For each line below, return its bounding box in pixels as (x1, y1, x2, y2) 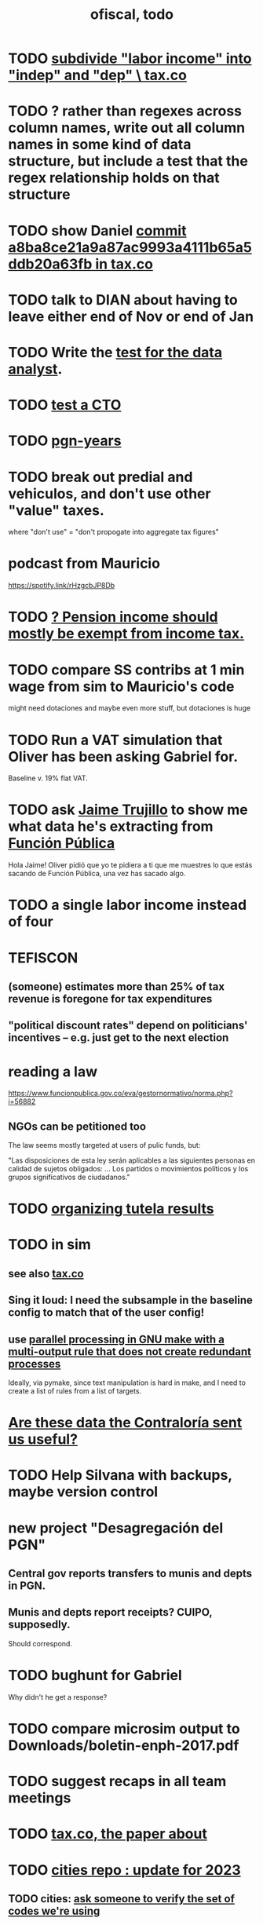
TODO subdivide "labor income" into (8, 49, 252, 68)
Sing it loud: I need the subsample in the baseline (8, 1294, 253, 1307)
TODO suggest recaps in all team (8, 1773, 227, 1791)
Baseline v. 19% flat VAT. (8, 773, 88, 783)
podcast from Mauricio (8, 555, 161, 572)
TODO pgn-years (8, 432, 122, 450)
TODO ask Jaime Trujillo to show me (8, 801, 249, 819)
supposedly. (8, 1618, 71, 1631)
